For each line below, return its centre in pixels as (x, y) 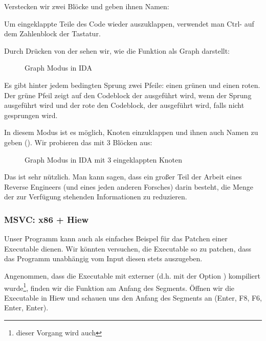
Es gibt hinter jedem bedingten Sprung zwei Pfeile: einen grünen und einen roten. (132, 85)
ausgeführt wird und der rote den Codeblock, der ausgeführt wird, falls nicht (124, 105)
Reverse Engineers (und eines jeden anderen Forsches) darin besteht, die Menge (129, 186)
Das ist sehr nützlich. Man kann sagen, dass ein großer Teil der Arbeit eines (123, 177)
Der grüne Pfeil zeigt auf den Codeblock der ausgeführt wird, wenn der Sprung (128, 95)
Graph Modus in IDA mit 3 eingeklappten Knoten (104, 159)
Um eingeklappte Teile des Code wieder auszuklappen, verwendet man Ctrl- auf (129, 23)
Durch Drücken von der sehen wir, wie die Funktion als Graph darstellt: (117, 50)
